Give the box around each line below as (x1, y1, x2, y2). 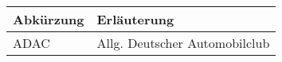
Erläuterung (96, 10, 174, 28)
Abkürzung (13, 10, 84, 28)
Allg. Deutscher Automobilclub (96, 34, 270, 52)
